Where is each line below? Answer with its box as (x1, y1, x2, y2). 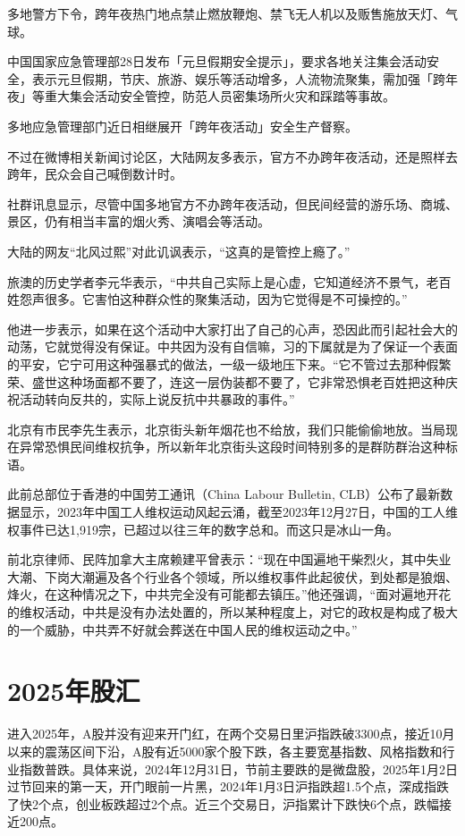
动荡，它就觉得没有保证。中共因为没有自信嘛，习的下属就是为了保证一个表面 (7, 337, 458, 356)
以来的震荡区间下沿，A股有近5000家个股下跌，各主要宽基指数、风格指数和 (7, 741, 443, 760)
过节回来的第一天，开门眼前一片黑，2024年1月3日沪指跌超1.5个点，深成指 (7, 777, 436, 796)
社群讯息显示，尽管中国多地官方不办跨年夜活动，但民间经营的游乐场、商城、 (7, 194, 458, 213)
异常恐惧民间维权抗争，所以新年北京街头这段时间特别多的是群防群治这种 (19, 437, 445, 456)
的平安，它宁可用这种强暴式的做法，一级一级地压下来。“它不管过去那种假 (7, 354, 439, 373)
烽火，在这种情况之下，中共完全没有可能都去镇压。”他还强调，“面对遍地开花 (7, 585, 452, 604)
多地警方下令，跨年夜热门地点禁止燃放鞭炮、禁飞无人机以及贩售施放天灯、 (7, 4, 445, 22)
